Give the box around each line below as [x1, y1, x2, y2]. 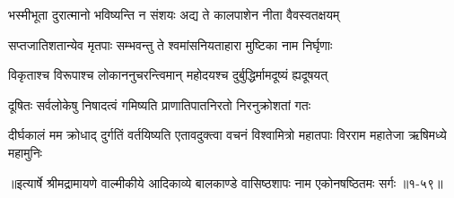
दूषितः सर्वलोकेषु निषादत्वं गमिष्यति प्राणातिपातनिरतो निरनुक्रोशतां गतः [8, 95, 311, 114]
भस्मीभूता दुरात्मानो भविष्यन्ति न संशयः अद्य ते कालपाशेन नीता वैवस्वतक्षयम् [8, 5, 340, 23]
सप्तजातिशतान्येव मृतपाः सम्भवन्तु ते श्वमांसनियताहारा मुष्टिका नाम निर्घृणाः [8, 35, 333, 54]
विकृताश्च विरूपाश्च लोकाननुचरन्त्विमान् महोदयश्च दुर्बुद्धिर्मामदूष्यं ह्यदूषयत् [8, 65, 328, 84]
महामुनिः [8, 142, 42, 161]
